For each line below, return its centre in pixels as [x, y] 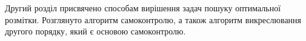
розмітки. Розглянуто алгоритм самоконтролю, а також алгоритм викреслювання [153, 19]
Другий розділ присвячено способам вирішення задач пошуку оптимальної [143, 8]
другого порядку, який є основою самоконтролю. [95, 31]
